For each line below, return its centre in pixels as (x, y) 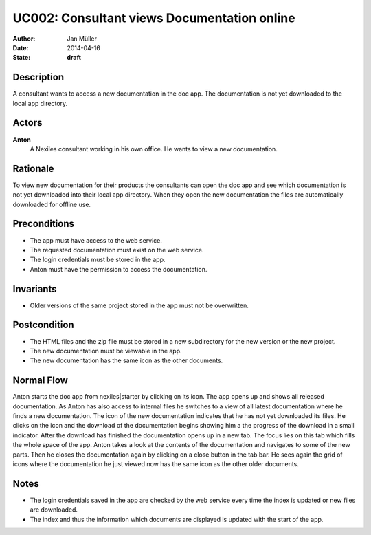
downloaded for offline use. (52, 204)
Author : (24, 39)
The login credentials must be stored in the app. (98, 260)
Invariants (35, 289)
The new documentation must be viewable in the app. (106, 351)
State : (22, 58)
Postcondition (44, 325)
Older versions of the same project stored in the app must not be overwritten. (139, 305)
